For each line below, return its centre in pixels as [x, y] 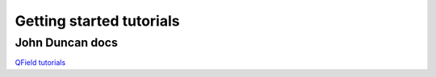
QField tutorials [40, 63]
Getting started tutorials [97, 21]
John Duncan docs [67, 43]
